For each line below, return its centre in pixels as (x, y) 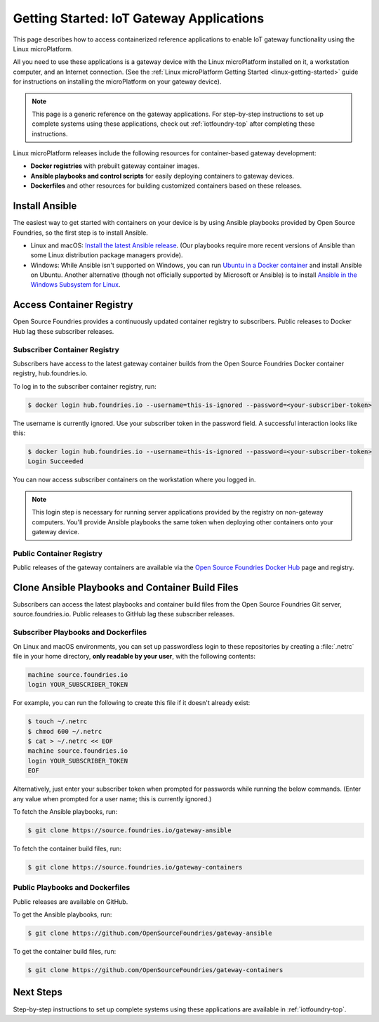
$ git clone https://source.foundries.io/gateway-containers (135, 867)
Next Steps (38, 992)
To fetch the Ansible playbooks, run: (65, 812)
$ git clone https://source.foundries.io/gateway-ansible (129, 830)
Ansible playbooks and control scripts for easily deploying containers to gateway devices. (162, 176)
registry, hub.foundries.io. (50, 373)
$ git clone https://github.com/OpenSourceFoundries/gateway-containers (155, 970)
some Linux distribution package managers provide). (107, 255)
